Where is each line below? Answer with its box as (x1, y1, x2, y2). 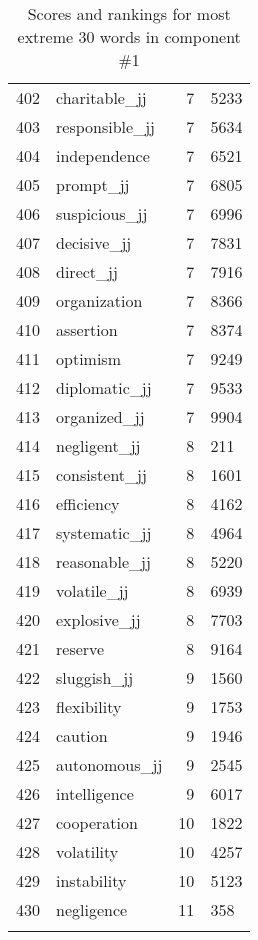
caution (56, 724, 108, 747)
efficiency (56, 492, 120, 515)
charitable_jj (56, 86, 147, 109)
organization (56, 289, 143, 312)
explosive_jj (56, 608, 141, 631)
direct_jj (56, 260, 118, 283)
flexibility (56, 695, 122, 718)
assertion (56, 318, 118, 341)
